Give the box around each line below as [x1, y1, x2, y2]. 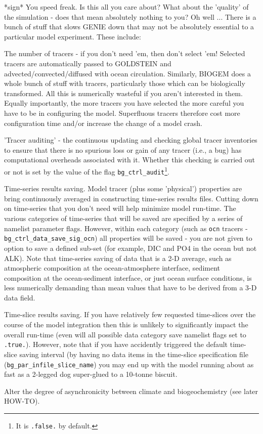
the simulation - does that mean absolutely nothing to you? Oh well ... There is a [4, 11, 256, 22]
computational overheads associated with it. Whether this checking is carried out [4, 154, 255, 165]
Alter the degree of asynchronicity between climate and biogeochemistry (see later [4, 385, 258, 396]
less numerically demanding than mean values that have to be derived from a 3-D [4, 282, 257, 293]
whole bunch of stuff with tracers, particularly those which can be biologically [4, 78, 245, 89]
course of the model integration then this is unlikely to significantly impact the [4, 319, 248, 330]
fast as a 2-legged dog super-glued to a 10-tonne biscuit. [4, 369, 178, 379]
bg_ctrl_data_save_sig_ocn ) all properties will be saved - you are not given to [4, 233, 252, 243]
